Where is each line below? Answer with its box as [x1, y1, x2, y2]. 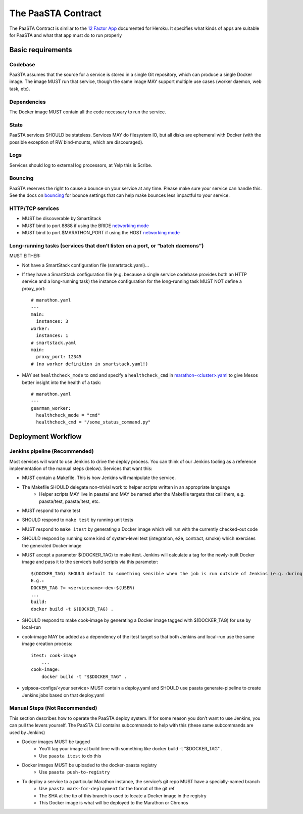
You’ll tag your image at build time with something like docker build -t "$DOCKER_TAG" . [39, 746, 223, 752]
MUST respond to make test [22, 507, 81, 513]
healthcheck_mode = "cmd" [36, 412, 100, 418]
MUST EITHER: [9, 253, 41, 259]
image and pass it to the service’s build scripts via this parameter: [22, 559, 159, 565]
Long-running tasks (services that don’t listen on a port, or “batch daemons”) [9, 242, 204, 249]
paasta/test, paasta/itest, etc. [39, 498, 100, 504]
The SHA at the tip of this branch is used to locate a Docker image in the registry [39, 792, 207, 799]
